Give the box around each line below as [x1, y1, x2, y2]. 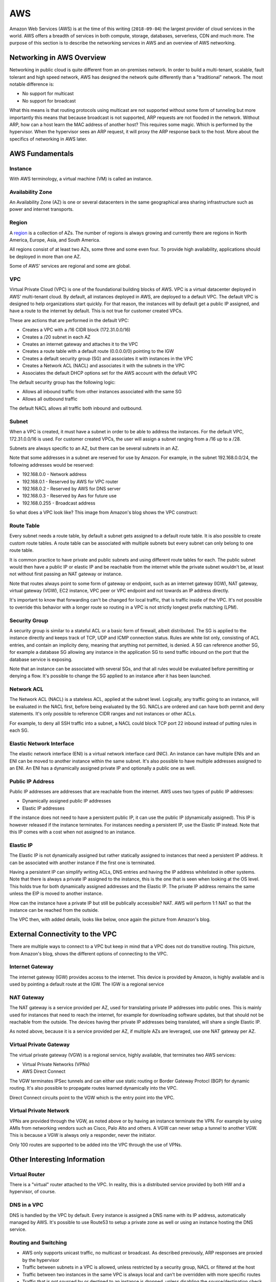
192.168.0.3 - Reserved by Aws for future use [22, 493, 117, 499]
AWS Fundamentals [9, 149, 74, 158]
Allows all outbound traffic [22, 395, 78, 402]
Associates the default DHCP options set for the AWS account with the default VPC [22, 370, 198, 376]
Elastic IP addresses [22, 805, 65, 811]
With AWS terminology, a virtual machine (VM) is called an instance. [9, 175, 153, 182]
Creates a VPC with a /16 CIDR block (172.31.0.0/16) [22, 327, 131, 333]
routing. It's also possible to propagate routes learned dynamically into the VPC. [9, 1085, 178, 1091]
